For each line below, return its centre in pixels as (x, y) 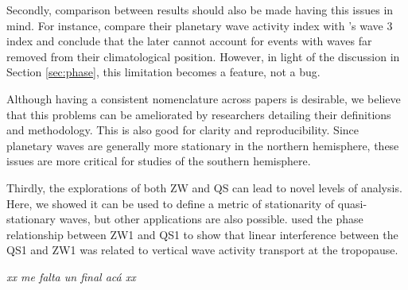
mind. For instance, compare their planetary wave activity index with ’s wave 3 (200, 25)
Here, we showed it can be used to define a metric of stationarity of (171, 203)
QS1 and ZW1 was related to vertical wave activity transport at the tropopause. (202, 250)
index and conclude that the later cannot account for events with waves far (189, 41)
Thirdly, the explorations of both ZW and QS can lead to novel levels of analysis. (204, 187)
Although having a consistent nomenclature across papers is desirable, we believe (204, 98)
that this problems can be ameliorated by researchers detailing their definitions (199, 114)
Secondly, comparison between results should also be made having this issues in (200, 10)
